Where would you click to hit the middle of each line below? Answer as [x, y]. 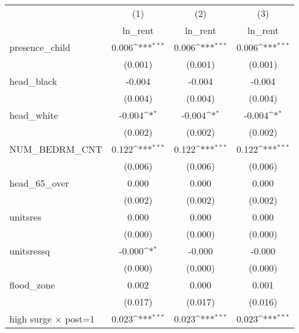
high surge [31, 319]
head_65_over [39, 183]
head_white [34, 115]
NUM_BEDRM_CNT [56, 149]
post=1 [80, 319]
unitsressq [30, 251]
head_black [33, 81]
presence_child [40, 47]
